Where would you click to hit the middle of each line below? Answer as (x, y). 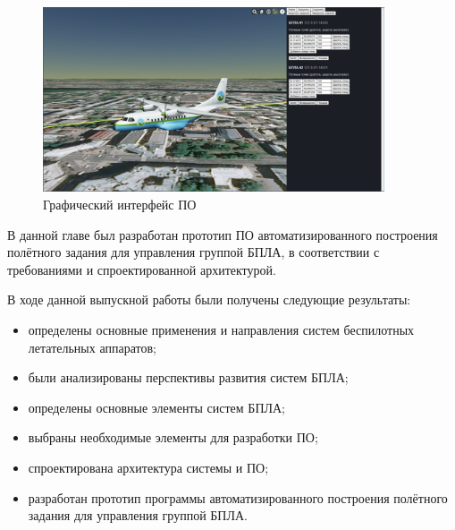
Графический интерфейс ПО (120, 205)
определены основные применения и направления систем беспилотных (221, 329)
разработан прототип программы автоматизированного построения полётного (238, 497)
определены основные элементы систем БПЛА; (156, 407)
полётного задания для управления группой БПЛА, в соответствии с (194, 252)
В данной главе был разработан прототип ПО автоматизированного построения (223, 234)
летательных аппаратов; (92, 347)
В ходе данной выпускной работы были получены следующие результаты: (209, 299)
